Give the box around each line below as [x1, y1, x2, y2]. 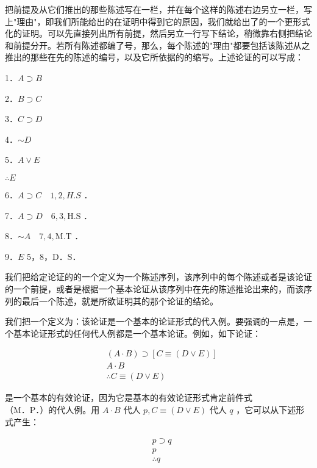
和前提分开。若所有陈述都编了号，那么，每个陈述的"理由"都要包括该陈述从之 [5, 38, 310, 51]
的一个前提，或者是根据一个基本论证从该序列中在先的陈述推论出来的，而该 [5, 282, 304, 295]
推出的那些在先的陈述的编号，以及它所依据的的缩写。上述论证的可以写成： [5, 51, 304, 63]
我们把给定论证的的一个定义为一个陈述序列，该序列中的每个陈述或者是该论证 [5, 270, 312, 283]
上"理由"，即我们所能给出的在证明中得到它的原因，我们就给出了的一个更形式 [5, 15, 310, 27]
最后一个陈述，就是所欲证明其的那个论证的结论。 [21, 294, 218, 307]
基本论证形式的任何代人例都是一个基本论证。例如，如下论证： [13, 326, 261, 339]
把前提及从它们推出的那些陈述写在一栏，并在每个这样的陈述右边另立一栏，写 [5, 3, 312, 15]
